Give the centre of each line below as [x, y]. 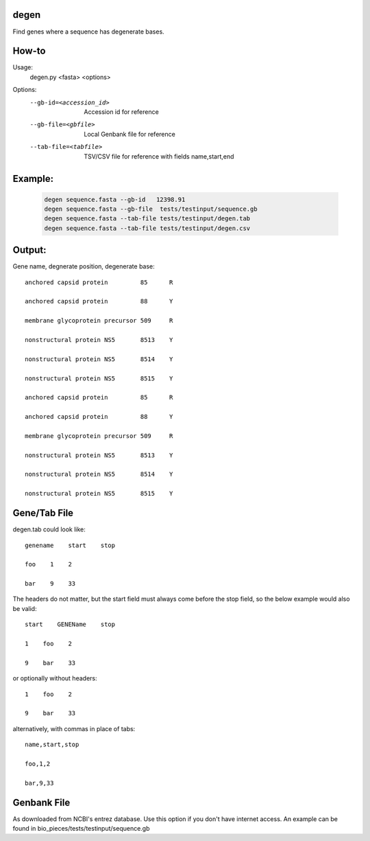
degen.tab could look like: [49, 529]
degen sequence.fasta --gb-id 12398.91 [115, 199]
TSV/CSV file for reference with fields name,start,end [159, 156]
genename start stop [70, 545]
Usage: [23, 67]
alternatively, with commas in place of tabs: [74, 728]
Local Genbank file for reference [130, 134]
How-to [29, 51]
